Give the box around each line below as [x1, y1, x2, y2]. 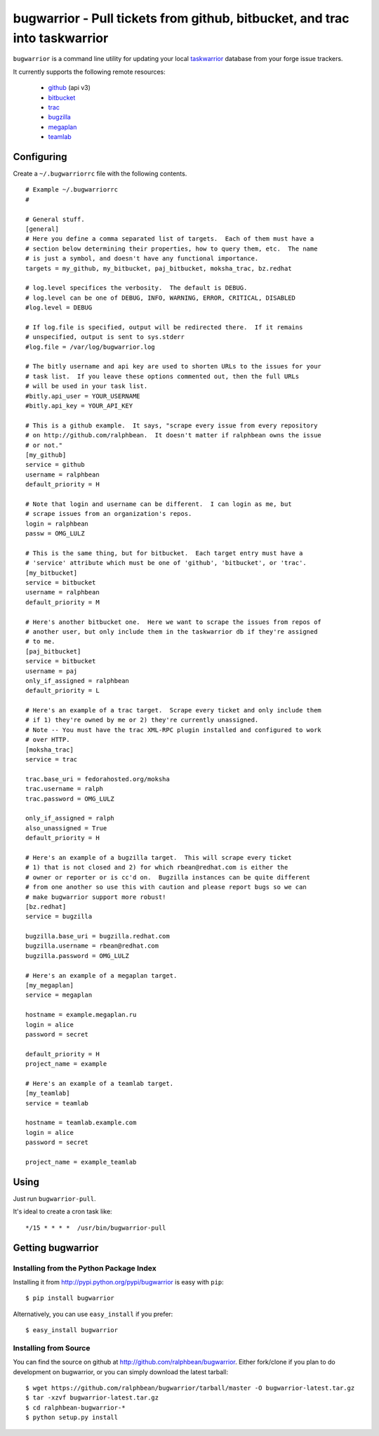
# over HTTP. [25, 736, 70, 744]
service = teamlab [25, 1099, 89, 1107]
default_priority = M [25, 598, 100, 606]
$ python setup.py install [25, 1414, 119, 1421]
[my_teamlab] [25, 1089, 70, 1098]
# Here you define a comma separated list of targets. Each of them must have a [25, 235, 314, 243]
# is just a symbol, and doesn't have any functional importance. [25, 255, 259, 262]
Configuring [13, 151, 67, 163]
